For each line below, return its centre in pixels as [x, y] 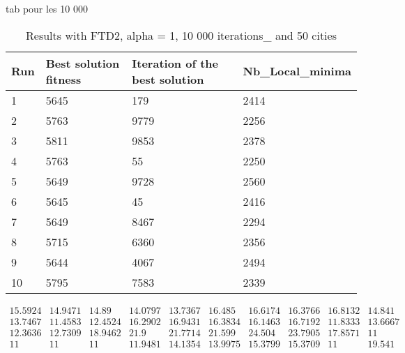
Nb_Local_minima [297, 71]
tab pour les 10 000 [47, 8]
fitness [63, 79]
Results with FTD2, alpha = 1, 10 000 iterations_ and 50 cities [181, 35]
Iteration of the [175, 63]
